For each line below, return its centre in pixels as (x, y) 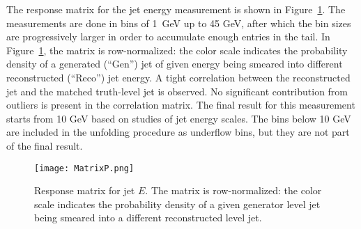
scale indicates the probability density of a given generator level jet (177, 204)
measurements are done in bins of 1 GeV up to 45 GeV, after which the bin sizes (179, 23)
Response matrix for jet (85, 190)
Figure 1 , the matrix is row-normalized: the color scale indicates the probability (177, 50)
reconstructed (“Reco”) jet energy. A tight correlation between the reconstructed (178, 77)
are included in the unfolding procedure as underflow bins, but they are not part (178, 132)
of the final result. (45, 145)
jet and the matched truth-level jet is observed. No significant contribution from (177, 91)
